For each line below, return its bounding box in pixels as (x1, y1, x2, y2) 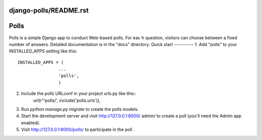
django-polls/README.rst (9, 6, 89, 15)
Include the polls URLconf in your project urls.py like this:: (21, 91, 137, 96)
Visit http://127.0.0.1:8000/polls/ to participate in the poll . (21, 126, 135, 133)
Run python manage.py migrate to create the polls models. (21, 107, 139, 112)
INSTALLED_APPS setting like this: (9, 48, 78, 54)
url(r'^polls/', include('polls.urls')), (33, 97, 101, 103)
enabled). (21, 120, 41, 125)
